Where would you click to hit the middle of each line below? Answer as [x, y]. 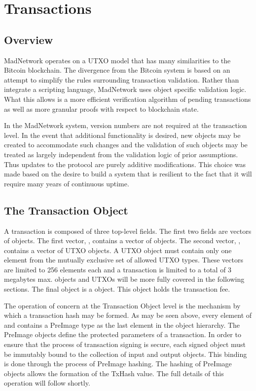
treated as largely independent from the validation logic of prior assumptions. [121, 154]
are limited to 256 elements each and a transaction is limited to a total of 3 [118, 269]
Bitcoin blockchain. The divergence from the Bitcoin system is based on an [117, 70]
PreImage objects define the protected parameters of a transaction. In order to [123, 334]
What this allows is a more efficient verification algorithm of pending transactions [128, 99]
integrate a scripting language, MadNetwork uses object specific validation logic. [125, 89]
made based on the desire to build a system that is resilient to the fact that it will [128, 174]
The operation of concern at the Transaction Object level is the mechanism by [122, 305]
